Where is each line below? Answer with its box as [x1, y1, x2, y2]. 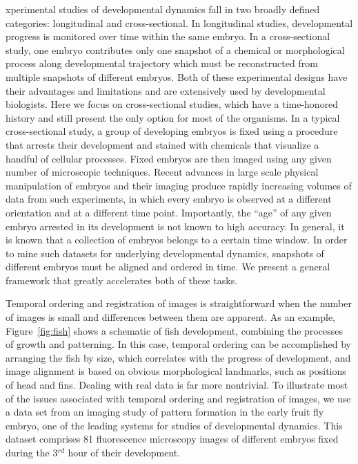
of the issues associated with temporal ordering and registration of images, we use [6, 391, 351, 405]
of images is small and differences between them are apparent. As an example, [6, 310, 335, 324]
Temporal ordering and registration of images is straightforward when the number [6, 296, 352, 310]
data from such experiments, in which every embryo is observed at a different [6, 192, 332, 206]
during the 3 [6, 445, 58, 459]
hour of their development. [68, 445, 181, 459]
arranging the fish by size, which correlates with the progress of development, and [6, 350, 351, 364]
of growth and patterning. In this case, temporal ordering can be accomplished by [6, 337, 351, 351]
